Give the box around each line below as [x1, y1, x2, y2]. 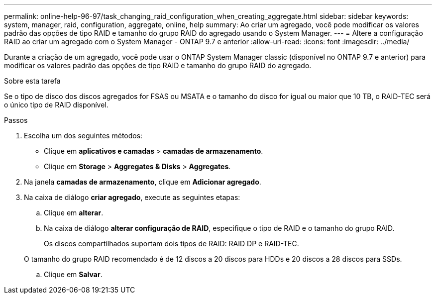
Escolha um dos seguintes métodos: [24, 131, 143, 140]
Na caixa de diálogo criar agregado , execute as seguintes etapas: [24, 193, 240, 201]
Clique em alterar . [44, 208, 104, 217]
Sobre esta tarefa [4, 77, 61, 85]
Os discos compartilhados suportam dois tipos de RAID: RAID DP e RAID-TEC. [44, 239, 299, 248]
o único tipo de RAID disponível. [4, 100, 109, 109]
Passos [4, 116, 28, 124]
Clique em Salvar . [44, 270, 103, 279]
